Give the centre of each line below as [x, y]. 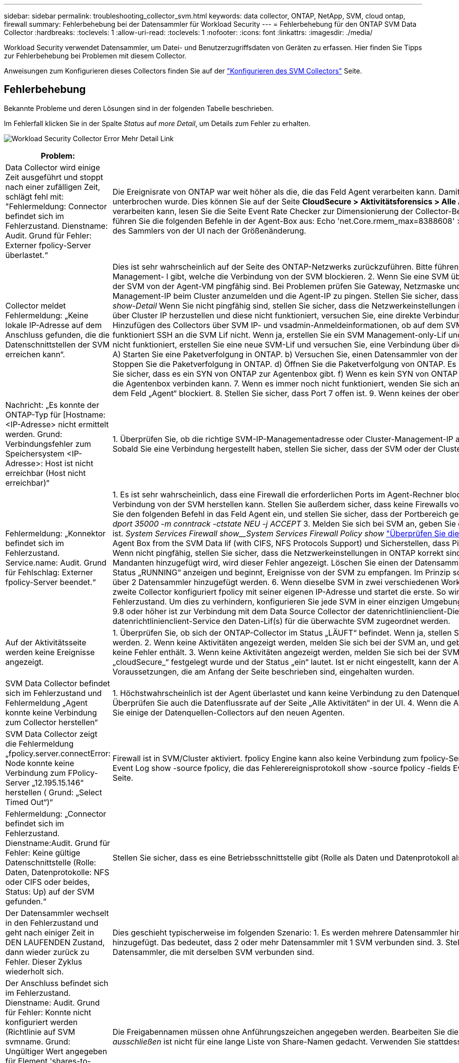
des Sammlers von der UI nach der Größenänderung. [209, 230]
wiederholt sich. [35, 971]
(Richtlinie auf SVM [40, 1032]
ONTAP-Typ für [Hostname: [55, 414]
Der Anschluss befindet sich [57, 983]
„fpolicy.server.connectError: [58, 753]
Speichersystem [35, 453]
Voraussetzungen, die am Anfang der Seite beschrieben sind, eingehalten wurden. [264, 671]
